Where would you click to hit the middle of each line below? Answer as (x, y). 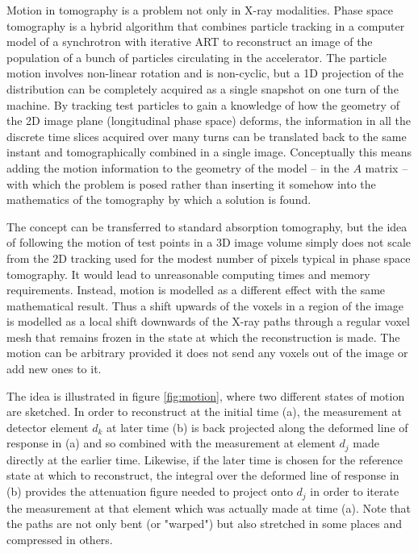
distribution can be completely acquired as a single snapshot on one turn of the (203, 88)
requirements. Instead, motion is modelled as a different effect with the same (196, 290)
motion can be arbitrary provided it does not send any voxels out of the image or (207, 353)
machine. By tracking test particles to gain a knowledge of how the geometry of (203, 104)
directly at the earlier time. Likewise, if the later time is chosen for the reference (205, 459)
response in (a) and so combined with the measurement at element (171, 443)
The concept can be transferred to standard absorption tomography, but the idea (207, 226)
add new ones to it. (54, 369)
